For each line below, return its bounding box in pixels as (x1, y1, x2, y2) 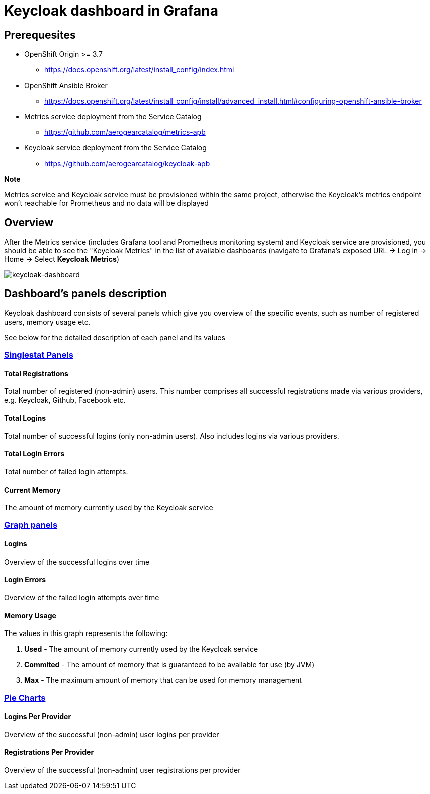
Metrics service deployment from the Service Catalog (24, 112, 202, 121)
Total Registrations (4, 369, 68, 378)
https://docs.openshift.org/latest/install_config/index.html (44, 65, 234, 74)
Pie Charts (4, 692, 46, 703)
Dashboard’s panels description (4, 287, 167, 300)
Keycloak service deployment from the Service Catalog (24, 143, 207, 152)
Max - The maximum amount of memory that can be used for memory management (24, 676, 302, 685)
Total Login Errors (4, 449, 65, 458)
